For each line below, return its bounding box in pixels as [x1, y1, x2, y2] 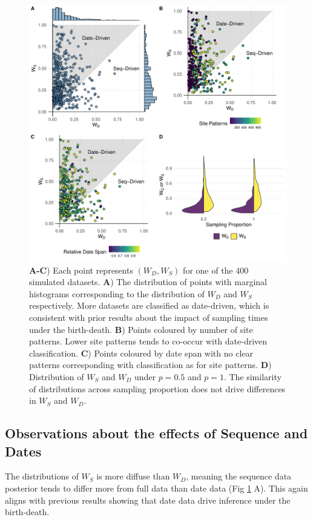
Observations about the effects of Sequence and [5, 424, 308, 443]
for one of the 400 [183, 263, 249, 276]
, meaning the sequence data [186, 470, 292, 482]
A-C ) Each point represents [29, 263, 133, 276]
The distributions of [5, 470, 79, 482]
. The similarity [223, 370, 282, 383]
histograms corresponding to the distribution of [29, 287, 205, 300]
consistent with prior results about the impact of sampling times [29, 311, 268, 323]
